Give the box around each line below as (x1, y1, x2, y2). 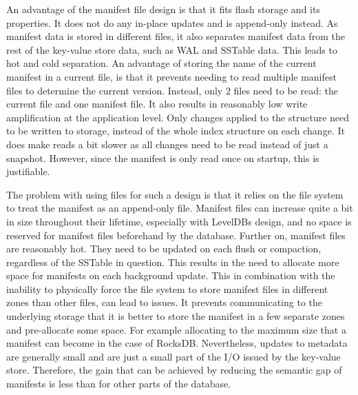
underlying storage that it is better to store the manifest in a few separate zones (6, 309, 345, 323)
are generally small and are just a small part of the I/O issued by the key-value (6, 349, 341, 363)
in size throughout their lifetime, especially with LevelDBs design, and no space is (6, 214, 352, 228)
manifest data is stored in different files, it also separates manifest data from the (6, 29, 345, 43)
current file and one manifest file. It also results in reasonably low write (6, 97, 308, 111)
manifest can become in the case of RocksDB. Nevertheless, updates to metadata (6, 336, 348, 350)
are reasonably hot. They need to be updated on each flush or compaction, (6, 241, 322, 256)
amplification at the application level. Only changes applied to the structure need (6, 110, 350, 124)
